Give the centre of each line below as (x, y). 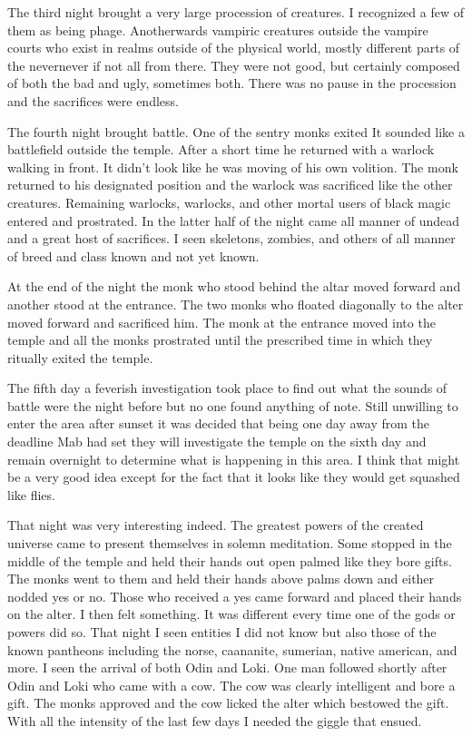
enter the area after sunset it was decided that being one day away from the (219, 423)
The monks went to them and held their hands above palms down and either (221, 579)
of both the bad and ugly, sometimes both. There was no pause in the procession (232, 83)
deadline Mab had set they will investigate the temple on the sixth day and (217, 442)
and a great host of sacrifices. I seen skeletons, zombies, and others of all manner (231, 238)
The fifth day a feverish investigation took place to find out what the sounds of (227, 388)
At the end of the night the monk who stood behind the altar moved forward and (234, 286)
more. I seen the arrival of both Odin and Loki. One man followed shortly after (227, 667)
